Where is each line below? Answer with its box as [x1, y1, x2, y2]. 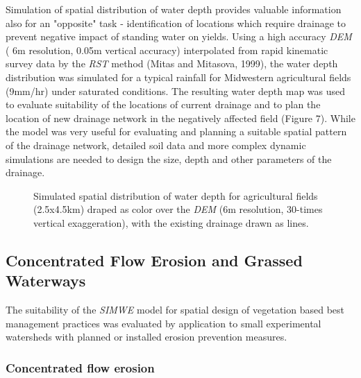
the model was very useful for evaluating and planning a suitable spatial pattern [6, 124, 347, 139]
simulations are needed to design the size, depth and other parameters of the [6, 151, 332, 166]
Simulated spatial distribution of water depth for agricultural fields [33, 188, 318, 203]
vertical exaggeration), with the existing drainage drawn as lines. [33, 215, 309, 230]
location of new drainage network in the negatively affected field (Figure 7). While [6, 110, 355, 125]
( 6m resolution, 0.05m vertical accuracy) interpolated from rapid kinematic [6, 42, 328, 57]
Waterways [6, 270, 86, 291]
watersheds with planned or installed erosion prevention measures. [6, 329, 287, 344]
